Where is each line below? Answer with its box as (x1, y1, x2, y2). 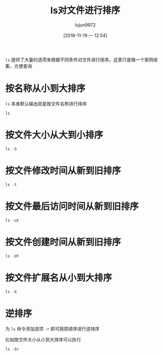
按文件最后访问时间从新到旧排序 (5, 200, 139, 212)
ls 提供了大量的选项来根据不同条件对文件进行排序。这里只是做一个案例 (5, 57, 154, 63)
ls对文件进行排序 (50, 5, 120, 16)
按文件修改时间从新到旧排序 (5, 165, 121, 176)
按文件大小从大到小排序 (5, 130, 104, 141)
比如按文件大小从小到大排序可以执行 (5, 336, 81, 342)
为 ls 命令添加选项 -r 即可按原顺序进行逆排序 (5, 325, 100, 332)
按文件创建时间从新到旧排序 (5, 236, 121, 248)
